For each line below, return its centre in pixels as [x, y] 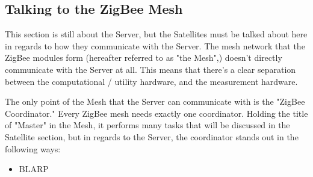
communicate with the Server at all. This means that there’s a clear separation [150, 69]
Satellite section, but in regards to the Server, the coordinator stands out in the [152, 136]
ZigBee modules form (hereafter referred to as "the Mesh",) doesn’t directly [144, 57]
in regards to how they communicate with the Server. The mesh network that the [155, 45]
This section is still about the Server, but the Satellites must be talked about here [156, 34]
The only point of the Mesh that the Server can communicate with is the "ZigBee [155, 101]
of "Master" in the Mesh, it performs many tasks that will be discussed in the [147, 125]
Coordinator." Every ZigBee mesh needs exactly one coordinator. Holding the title [156, 113]
